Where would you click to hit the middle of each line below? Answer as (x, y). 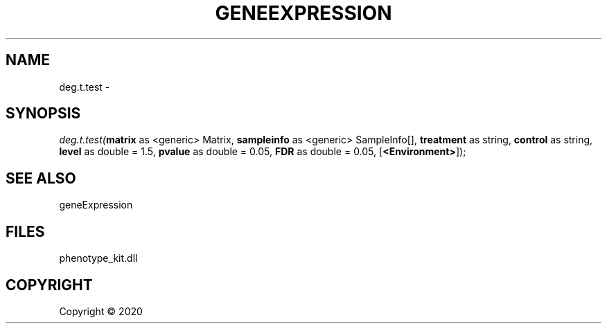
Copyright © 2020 (101, 311)
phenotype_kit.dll (98, 258)
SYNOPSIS (43, 114)
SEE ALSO (41, 178)
